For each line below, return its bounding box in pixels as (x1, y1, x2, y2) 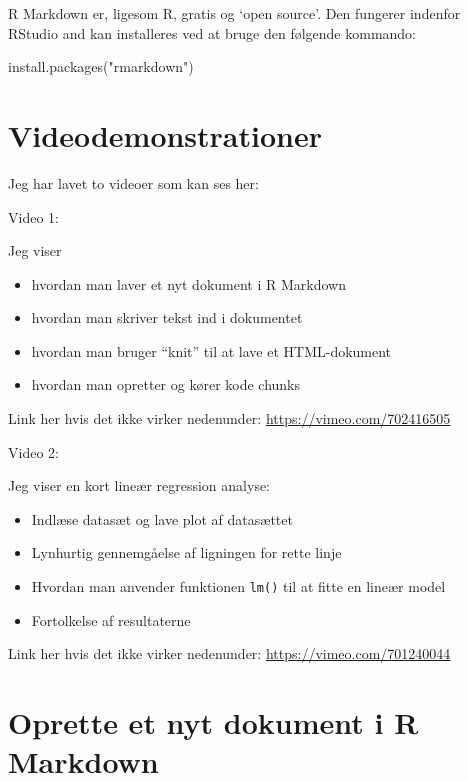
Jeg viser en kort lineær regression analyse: (8, 475, 271, 496)
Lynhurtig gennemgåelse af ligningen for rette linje (31, 542, 342, 563)
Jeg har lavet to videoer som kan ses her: (8, 172, 259, 193)
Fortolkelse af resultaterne (31, 609, 191, 630)
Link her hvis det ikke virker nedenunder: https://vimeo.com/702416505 (8, 408, 451, 429)
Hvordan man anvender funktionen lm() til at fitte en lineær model (31, 576, 446, 597)
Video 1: (8, 206, 59, 227)
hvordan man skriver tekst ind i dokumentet (31, 307, 303, 328)
